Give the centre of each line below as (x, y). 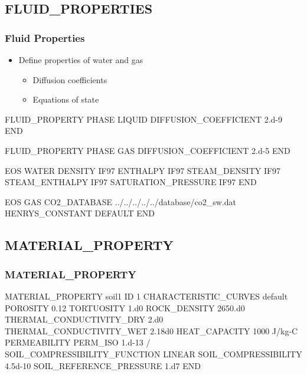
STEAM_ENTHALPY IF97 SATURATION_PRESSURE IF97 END (131, 182)
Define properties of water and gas (81, 60)
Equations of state (66, 99)
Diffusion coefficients (70, 79)
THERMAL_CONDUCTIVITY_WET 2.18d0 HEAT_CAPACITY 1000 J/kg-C (151, 330)
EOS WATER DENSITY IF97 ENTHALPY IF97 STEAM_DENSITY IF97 (143, 170)
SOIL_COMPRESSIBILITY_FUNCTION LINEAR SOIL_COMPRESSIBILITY (153, 353)
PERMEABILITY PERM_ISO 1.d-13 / (78, 342)
